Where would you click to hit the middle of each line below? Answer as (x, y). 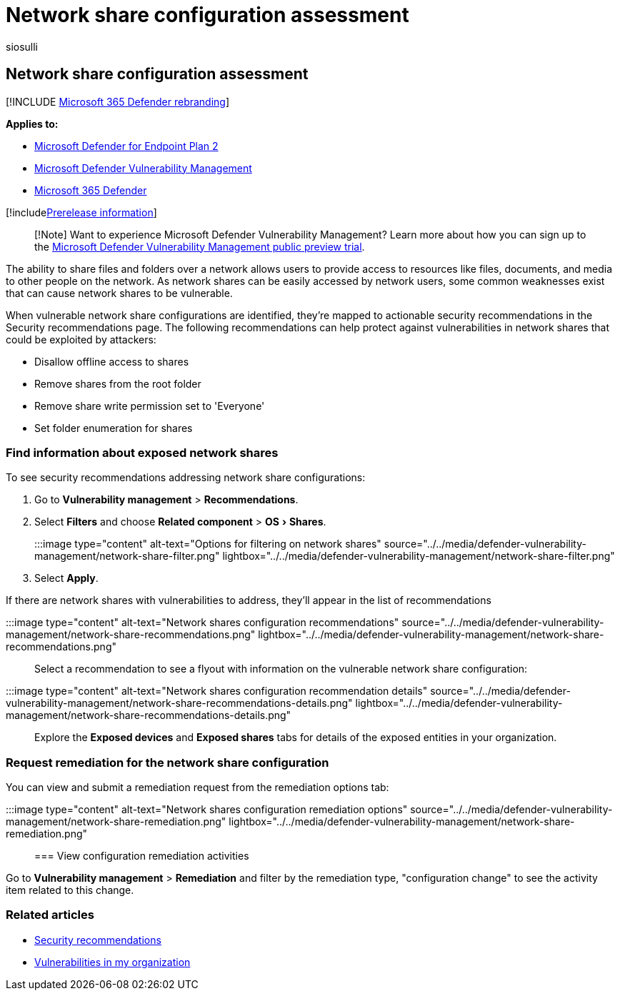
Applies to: (32, 124)
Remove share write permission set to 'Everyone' (150, 406)
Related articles (50, 915)
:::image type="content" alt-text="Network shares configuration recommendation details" (217, 691)
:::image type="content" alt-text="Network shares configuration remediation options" (207, 810)
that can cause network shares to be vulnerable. (119, 293)
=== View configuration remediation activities (142, 856)
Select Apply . (66, 578)
